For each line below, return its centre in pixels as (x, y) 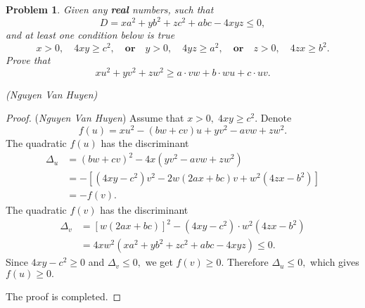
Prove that (28, 60)
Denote (276, 118)
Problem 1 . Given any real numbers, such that (110, 9)
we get (159, 262)
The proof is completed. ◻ (64, 296)
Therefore (248, 262)
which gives (335, 262)
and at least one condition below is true (90, 35)
